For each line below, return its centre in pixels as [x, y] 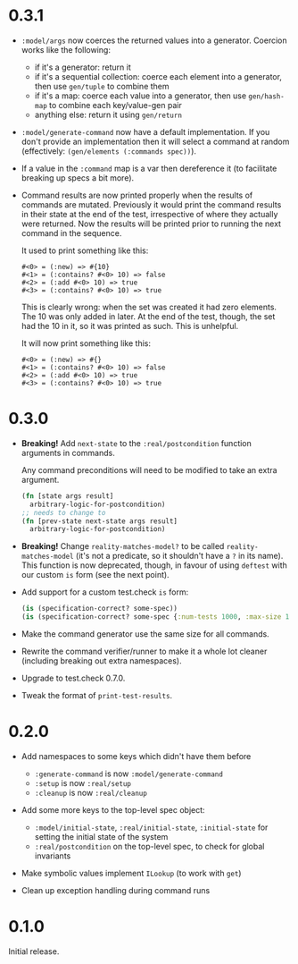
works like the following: [66, 49]
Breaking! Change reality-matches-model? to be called [123, 546]
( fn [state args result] [67, 496]
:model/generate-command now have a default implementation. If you [145, 131]
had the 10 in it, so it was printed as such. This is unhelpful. [130, 326]
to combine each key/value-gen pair [116, 105]
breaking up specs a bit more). [78, 178]
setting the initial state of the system [101, 836]
